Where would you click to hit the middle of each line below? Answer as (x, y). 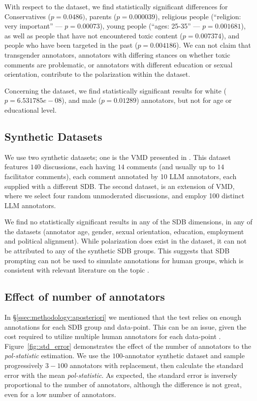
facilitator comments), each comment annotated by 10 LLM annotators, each (121, 176)
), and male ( (81, 100)
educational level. (31, 109)
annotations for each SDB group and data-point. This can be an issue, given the (126, 326)
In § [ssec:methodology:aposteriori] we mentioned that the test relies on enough (123, 317)
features (16, 167)
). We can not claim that (214, 45)
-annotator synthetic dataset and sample (184, 355)
